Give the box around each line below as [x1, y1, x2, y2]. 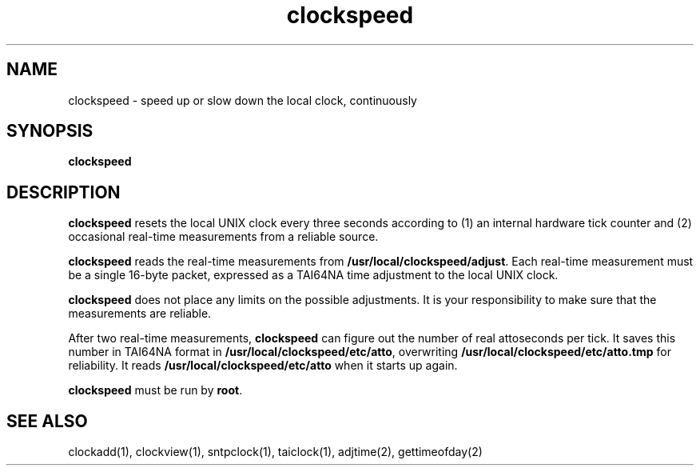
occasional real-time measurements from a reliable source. [68, 230, 379, 244]
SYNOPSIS [6, 121, 93, 142]
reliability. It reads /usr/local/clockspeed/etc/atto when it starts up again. [68, 358, 458, 373]
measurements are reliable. [68, 306, 212, 321]
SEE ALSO [6, 410, 88, 431]
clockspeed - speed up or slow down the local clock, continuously [68, 93, 417, 107]
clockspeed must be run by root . [68, 383, 243, 398]
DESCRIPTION [6, 182, 121, 202]
